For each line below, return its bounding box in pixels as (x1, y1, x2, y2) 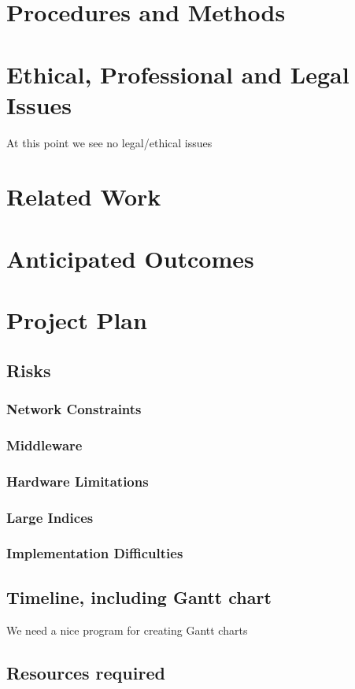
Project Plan (6, 304, 147, 336)
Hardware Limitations (6, 471, 149, 491)
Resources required (6, 660, 165, 684)
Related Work (6, 180, 161, 213)
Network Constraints (6, 399, 142, 419)
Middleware (6, 435, 83, 454)
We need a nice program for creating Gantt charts (6, 621, 248, 638)
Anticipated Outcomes (6, 242, 254, 274)
